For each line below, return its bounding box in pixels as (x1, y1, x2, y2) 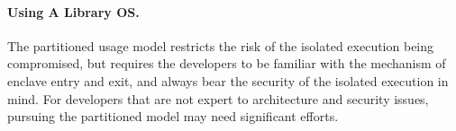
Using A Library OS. (7, 2, 140, 21)
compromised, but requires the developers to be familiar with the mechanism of (7, 54, 446, 73)
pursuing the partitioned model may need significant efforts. (7, 107, 339, 126)
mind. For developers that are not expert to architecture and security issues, (7, 89, 429, 108)
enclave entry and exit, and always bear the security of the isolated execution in (7, 71, 449, 90)
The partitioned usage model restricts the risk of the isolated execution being (7, 36, 434, 55)
